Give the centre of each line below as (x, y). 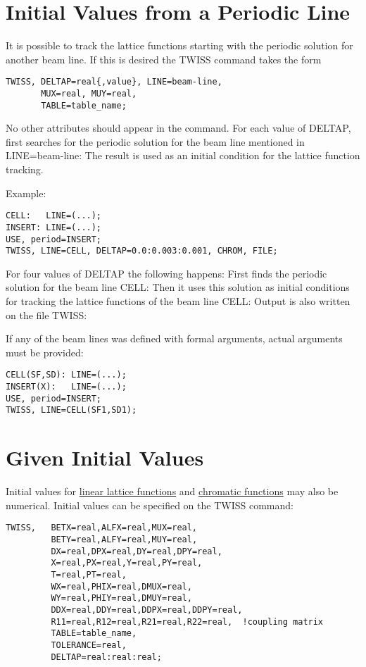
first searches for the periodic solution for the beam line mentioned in (155, 141)
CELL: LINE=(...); (54, 216)
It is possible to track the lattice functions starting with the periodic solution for (179, 45)
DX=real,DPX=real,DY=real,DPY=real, (137, 551)
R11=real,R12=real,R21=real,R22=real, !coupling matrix (187, 622)
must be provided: (45, 352)
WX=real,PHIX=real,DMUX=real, (121, 586)
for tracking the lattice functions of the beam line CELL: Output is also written (178, 301)
